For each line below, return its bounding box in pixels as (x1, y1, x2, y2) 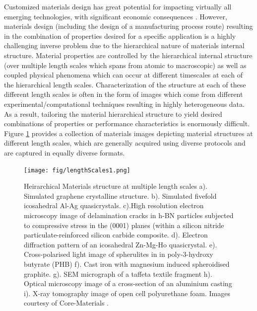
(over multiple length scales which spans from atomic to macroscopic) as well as (4, 60, 247, 70)
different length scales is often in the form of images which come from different (4, 89, 243, 99)
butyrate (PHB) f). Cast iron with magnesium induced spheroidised (24, 258, 230, 269)
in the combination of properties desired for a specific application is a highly (4, 30, 236, 41)
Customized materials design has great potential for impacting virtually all (4, 1, 232, 11)
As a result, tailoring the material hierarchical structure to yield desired (4, 108, 222, 119)
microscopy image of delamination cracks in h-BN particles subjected (24, 210, 234, 220)
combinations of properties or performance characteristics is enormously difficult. (4, 118, 250, 129)
